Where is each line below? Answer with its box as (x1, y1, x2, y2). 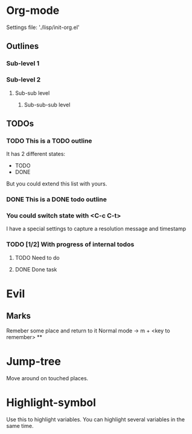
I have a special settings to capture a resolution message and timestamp (6, 225, 187, 233)
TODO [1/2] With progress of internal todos (6, 240, 135, 248)
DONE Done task (14, 265, 57, 273)
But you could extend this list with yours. (6, 180, 107, 187)
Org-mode (6, 4, 60, 18)
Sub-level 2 (6, 76, 41, 84)
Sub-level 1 (6, 59, 40, 68)
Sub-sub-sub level (24, 101, 71, 108)
